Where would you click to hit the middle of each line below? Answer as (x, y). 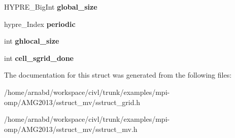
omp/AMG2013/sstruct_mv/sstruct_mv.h (71, 129)
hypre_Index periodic (40, 24)
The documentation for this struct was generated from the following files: (118, 75)
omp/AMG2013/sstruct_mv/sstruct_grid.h (72, 102)
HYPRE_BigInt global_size (51, 7)
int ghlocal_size (32, 41)
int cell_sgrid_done (39, 58)
